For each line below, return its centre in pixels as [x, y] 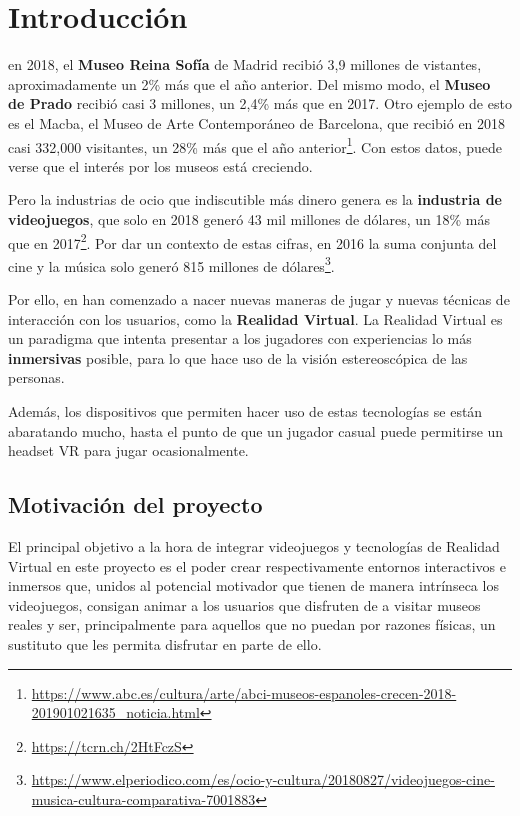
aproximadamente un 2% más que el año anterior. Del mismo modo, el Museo [249, 83]
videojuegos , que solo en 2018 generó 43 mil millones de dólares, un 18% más [249, 218]
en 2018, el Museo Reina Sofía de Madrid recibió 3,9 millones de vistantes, [245, 64]
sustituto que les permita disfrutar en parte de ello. [165, 643]
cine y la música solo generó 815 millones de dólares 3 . [171, 264]
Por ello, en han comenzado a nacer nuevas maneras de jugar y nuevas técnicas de [259, 299]
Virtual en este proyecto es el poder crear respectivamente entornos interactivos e [257, 565]
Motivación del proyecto [135, 504]
